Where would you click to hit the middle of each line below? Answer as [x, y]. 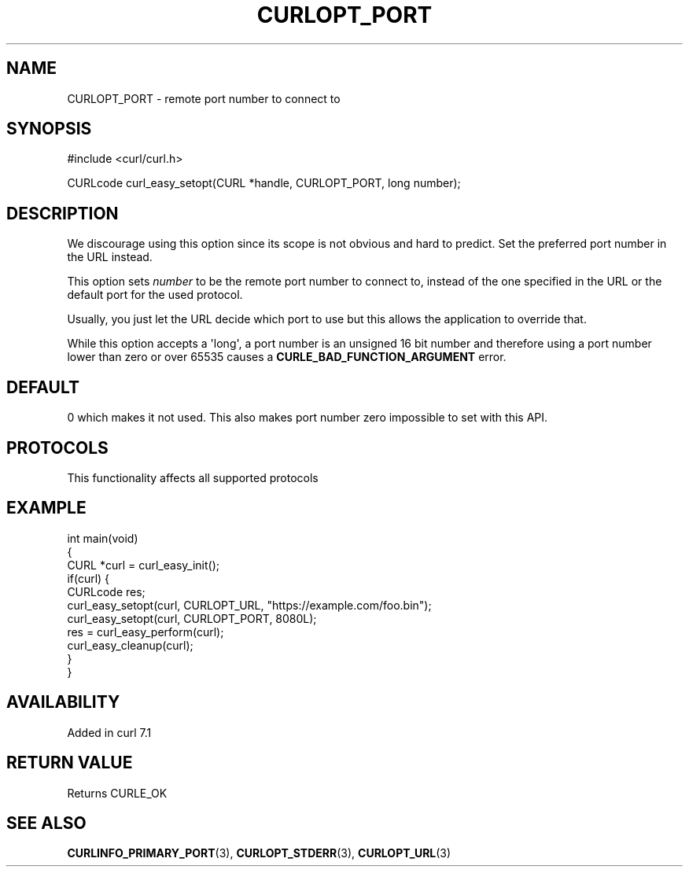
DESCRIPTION [63, 213]
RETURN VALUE [70, 763]
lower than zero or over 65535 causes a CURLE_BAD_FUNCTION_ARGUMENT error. [287, 357]
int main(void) [103, 538]
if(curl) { [88, 578]
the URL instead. [110, 257]
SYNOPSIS [49, 129]
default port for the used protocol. [155, 295]
